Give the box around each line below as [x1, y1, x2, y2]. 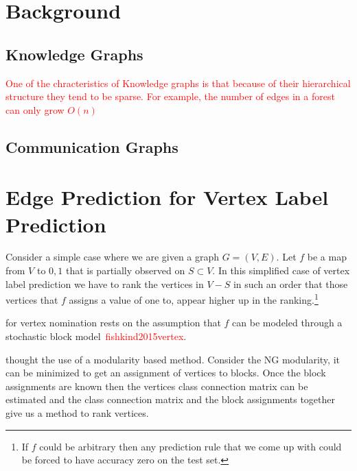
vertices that [5, 292, 58, 306]
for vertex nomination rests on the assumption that [5, 315, 221, 330]
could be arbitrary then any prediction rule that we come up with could [39, 439, 342, 453]
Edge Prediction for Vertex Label [5, 183, 329, 211]
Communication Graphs [5, 136, 178, 157]
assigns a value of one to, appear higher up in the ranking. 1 [69, 291, 319, 306]
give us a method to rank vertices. [5, 406, 149, 420]
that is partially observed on [65, 263, 185, 278]
